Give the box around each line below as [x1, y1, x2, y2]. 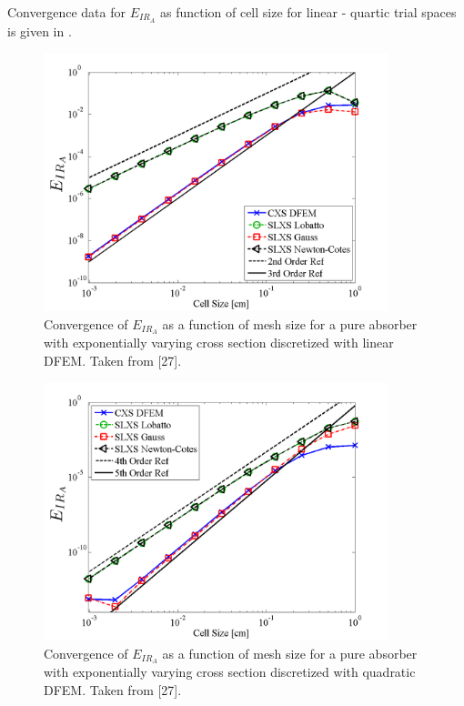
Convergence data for [7, 3, 126, 21]
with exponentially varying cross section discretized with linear [44, 333, 394, 352]
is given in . [7, 21, 72, 40]
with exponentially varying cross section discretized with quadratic [44, 662, 416, 681]
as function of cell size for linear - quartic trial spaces [159, 3, 457, 21]
